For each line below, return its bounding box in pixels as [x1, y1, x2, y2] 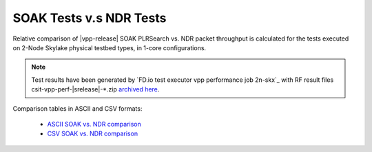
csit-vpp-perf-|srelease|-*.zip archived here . [31, 85, 160, 94]
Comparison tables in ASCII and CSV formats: [12, 104, 143, 113]
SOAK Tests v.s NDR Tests [12, 10, 167, 25]
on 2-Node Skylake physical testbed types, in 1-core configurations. [12, 43, 207, 52]
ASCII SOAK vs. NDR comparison [47, 120, 141, 128]
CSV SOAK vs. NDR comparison [47, 129, 138, 138]
